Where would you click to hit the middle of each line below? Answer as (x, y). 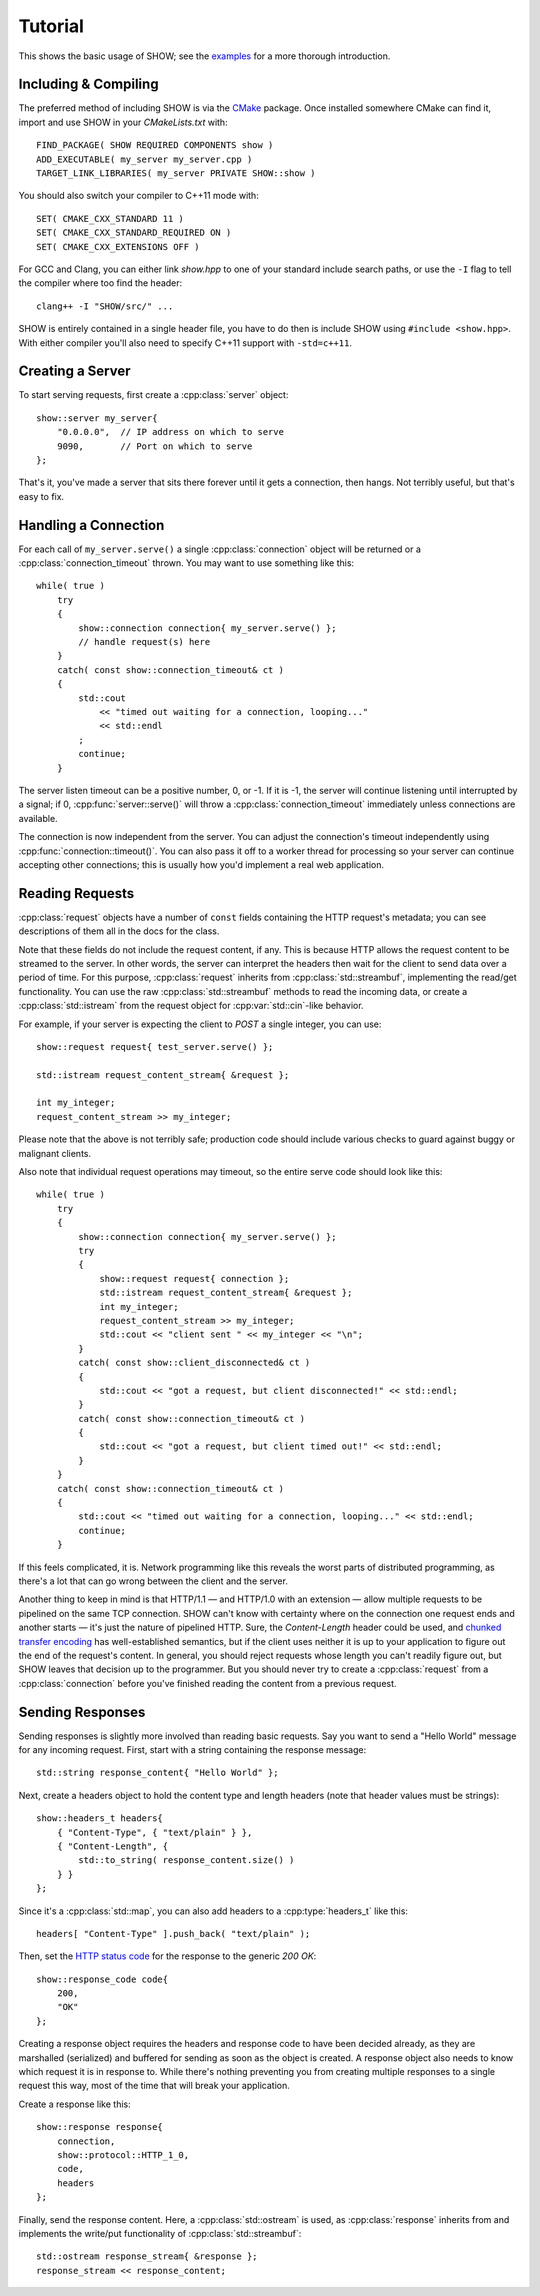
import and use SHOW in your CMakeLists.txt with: (123, 122)
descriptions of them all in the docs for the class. (119, 931)
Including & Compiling (88, 84)
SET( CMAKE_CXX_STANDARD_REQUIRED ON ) (134, 233)
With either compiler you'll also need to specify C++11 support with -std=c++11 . (185, 342)
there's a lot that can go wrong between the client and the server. (153, 1581)
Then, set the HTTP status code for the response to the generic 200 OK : (167, 1956)
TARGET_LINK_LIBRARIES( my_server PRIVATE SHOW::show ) (176, 173)
